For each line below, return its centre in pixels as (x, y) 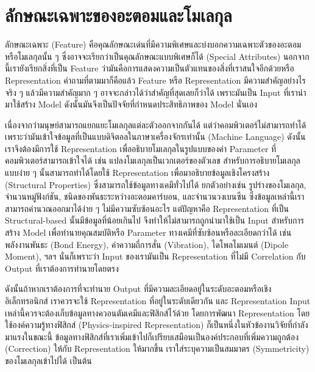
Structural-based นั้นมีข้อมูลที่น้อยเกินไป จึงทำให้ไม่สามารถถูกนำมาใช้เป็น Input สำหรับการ (154, 220)
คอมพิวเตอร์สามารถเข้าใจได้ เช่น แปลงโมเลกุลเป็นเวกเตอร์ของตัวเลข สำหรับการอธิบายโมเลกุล (153, 160)
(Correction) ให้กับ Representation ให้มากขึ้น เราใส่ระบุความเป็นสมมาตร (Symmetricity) (157, 348)
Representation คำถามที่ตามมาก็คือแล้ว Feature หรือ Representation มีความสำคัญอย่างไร (155, 80)
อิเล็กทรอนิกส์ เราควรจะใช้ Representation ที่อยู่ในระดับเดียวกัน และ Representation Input (158, 301)
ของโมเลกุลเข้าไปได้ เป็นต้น (48, 360)
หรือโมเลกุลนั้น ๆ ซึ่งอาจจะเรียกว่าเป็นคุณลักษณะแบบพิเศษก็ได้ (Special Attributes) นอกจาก (157, 56)
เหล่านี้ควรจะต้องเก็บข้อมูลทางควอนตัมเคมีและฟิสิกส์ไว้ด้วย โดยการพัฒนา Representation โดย (157, 312)
